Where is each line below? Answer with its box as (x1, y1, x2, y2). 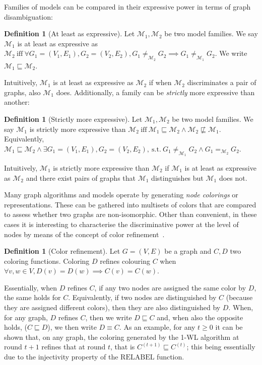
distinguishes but (151, 172, 204, 183)
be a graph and (164, 246, 212, 256)
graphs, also (4, 87, 41, 97)
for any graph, (4, 312, 48, 322)
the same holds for (4, 292, 61, 303)
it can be (215, 322, 243, 332)
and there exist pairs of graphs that (26, 172, 136, 183)
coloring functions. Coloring (4, 255, 90, 266)
